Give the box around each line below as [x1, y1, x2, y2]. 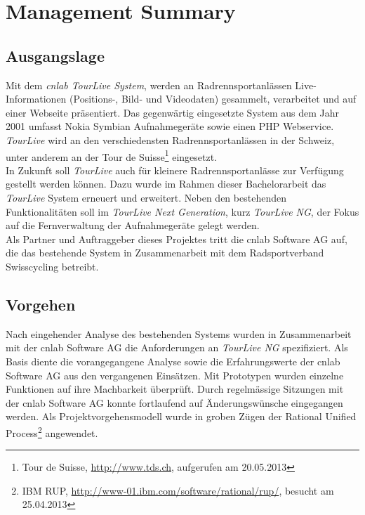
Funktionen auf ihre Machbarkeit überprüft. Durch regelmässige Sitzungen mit [6, 382, 344, 396]
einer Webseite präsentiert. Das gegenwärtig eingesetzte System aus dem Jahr [6, 105, 340, 119]
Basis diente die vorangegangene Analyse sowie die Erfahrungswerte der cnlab [6, 353, 340, 368]
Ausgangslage [6, 44, 105, 66]
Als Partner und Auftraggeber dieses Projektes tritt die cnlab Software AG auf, [6, 231, 347, 246]
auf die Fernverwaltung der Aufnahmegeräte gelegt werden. [6, 218, 260, 233]
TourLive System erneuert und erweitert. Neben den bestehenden [6, 190, 286, 204]
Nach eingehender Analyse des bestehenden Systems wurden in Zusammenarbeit [6, 326, 352, 341]
